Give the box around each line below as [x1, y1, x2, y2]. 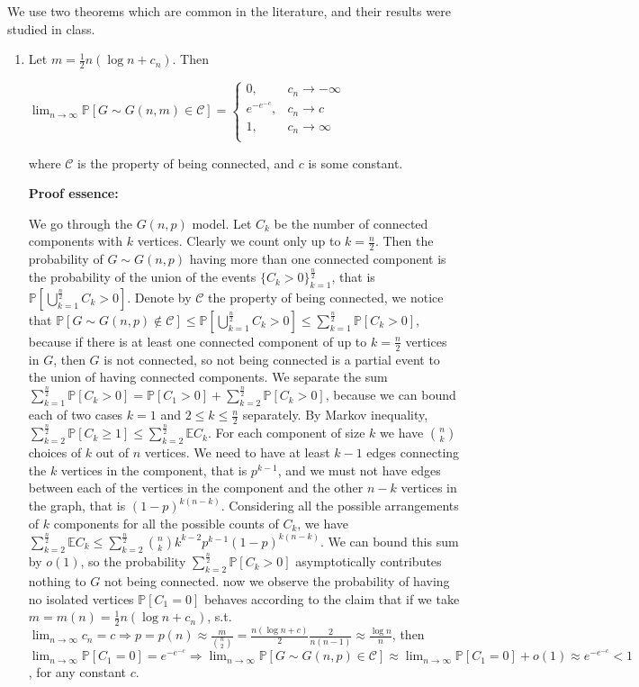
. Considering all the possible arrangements [220, 496, 459, 515]
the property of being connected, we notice [208, 287, 444, 306]
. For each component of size [207, 423, 365, 442]
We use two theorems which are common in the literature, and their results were [7, 2, 451, 20]
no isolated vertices [28, 589, 134, 608]
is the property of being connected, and [77, 153, 294, 172]
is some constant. [308, 153, 403, 172]
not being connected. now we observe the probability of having [103, 571, 450, 590]
